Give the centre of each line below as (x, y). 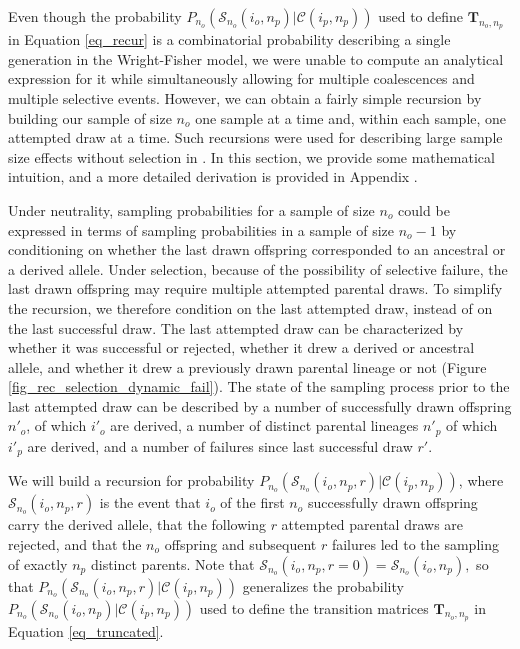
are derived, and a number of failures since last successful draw (220, 445)
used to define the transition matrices (314, 607)
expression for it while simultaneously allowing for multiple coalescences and (241, 78)
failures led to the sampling (415, 543)
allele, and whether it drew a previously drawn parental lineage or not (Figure (247, 366)
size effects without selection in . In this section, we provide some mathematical (251, 156)
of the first (252, 502)
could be (424, 209)
